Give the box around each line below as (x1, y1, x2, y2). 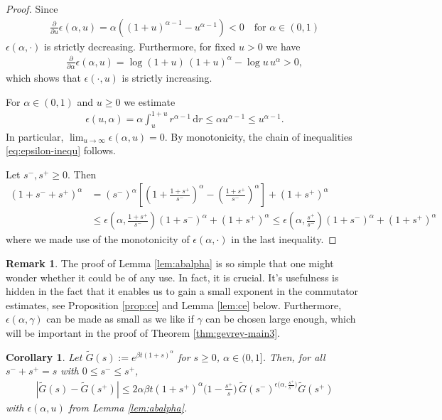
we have (266, 38, 301, 53)
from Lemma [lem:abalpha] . (68, 399, 188, 414)
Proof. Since (6, 1, 58, 16)
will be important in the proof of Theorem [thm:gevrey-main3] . (6, 325, 280, 340)
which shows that (6, 70, 81, 85)
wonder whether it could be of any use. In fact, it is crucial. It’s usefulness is (6, 269, 339, 284)
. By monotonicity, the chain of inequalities (164, 129, 352, 144)
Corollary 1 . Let (6, 349, 82, 364)
